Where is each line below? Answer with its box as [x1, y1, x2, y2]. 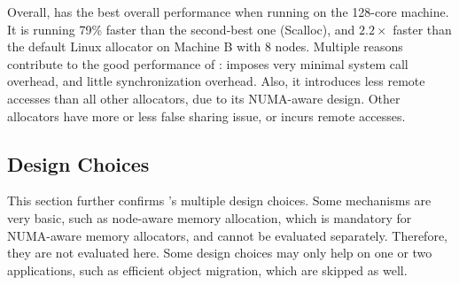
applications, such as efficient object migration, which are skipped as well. [7, 260, 408, 279]
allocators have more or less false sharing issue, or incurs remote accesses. [7, 106, 406, 125]
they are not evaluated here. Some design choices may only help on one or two [7, 243, 432, 262]
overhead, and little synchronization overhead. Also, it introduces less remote [7, 72, 425, 90]
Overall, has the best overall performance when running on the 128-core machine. [7, 3, 449, 20]
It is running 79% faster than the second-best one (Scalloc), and [7, 19, 355, 38]
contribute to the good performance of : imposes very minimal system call [7, 54, 408, 73]
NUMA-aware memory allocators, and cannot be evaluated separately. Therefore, [7, 226, 447, 244]
